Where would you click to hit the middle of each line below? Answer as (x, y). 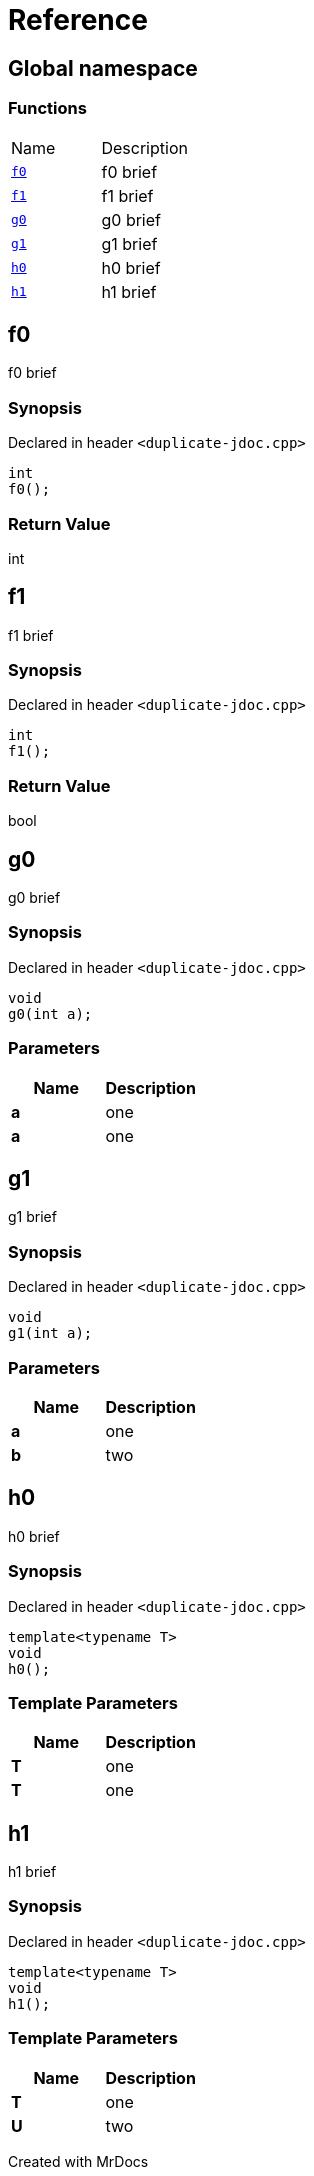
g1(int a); (50, 1333)
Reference (78, 20)
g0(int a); (50, 1013)
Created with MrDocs (78, 2161)
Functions (47, 108)
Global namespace (103, 68)
